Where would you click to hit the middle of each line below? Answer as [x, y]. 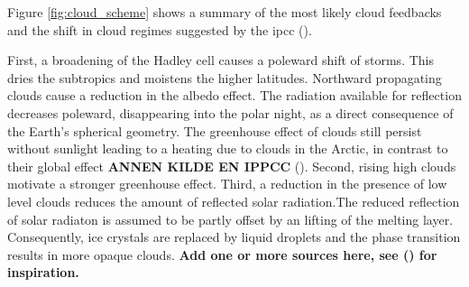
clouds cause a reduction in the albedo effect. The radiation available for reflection [234, 95]
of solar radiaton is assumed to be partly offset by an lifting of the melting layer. [230, 219]
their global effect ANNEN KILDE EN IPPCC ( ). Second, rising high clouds [232, 166]
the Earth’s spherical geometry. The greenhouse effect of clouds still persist [215, 130]
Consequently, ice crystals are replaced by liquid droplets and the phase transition [234, 237]
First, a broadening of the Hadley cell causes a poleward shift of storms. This [221, 60]
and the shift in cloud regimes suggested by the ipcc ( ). [160, 29]
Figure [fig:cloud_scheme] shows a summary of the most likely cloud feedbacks [225, 12]
